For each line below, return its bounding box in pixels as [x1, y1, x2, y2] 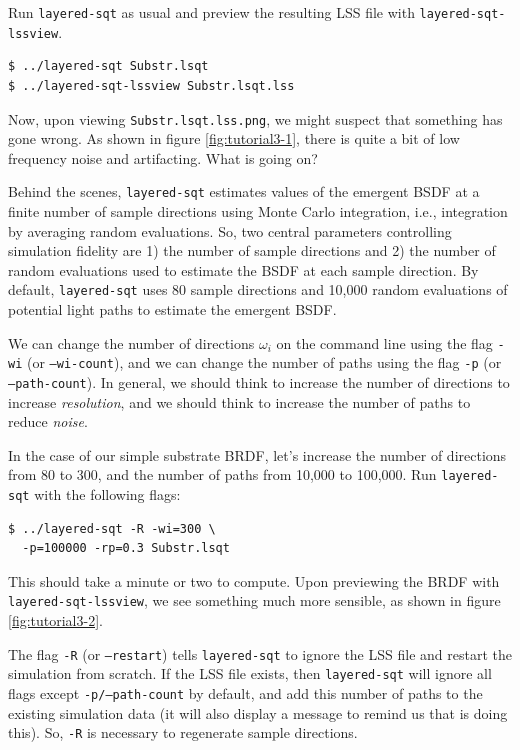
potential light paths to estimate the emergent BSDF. [8, 299, 337, 320]
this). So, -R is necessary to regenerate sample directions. [8, 722, 358, 743]
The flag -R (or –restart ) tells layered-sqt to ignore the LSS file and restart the [8, 643, 512, 664]
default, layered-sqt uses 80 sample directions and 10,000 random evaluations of [8, 279, 508, 300]
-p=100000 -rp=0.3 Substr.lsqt [22, 541, 230, 556]
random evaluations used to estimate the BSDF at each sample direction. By [8, 259, 479, 280]
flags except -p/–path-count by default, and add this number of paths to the [8, 683, 483, 704]
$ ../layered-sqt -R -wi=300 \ [8, 521, 216, 536]
